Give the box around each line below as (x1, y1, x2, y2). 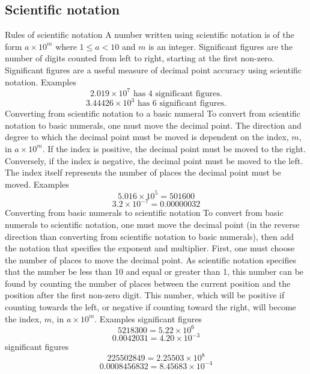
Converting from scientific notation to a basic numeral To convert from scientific (5, 107, 300, 120)
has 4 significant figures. (133, 89, 222, 98)
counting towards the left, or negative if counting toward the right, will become (5, 301, 296, 313)
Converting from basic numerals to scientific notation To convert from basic (5, 206, 284, 219)
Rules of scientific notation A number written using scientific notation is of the (5, 28, 294, 41)
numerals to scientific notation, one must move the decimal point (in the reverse (5, 218, 300, 230)
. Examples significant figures (94, 312, 202, 325)
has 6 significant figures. (137, 99, 226, 108)
